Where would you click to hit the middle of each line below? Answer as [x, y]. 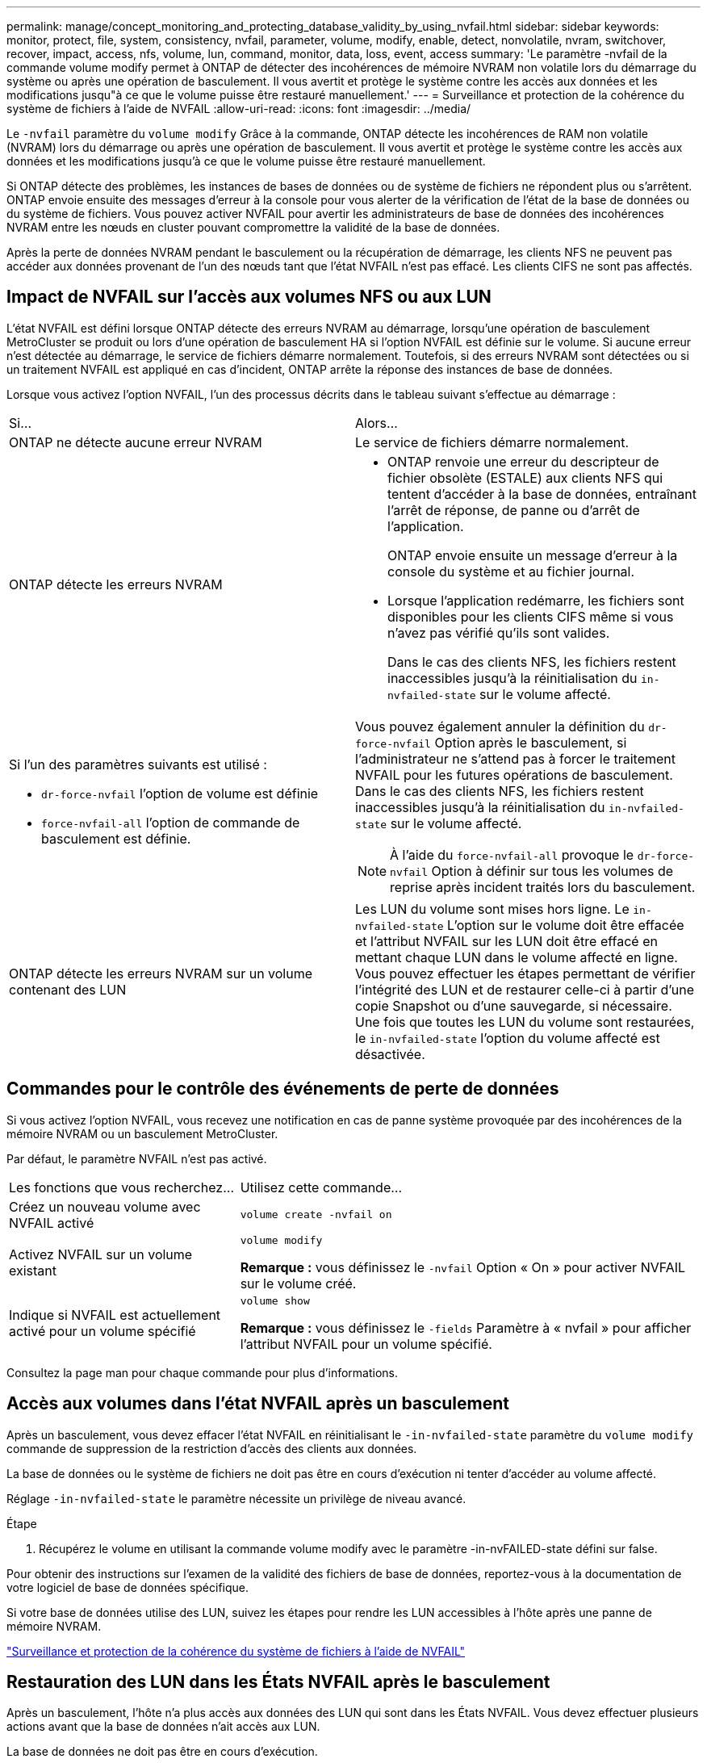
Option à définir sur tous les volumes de [552, 871]
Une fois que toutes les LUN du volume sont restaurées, [525, 1022]
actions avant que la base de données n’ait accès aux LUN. [163, 1727]
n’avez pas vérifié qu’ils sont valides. [499, 632]
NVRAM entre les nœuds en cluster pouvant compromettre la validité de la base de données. [253, 227]
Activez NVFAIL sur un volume [101, 1255]
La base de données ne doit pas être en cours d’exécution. [162, 1752]
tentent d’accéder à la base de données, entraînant [542, 494]
